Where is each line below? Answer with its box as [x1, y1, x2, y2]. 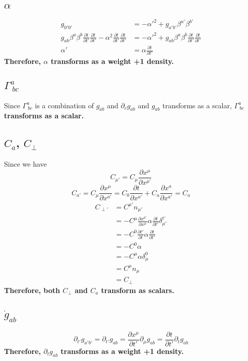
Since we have [4, 159, 47, 169]
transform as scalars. [101, 284, 174, 295]
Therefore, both [4, 284, 60, 295]
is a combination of [35, 100, 94, 110]
